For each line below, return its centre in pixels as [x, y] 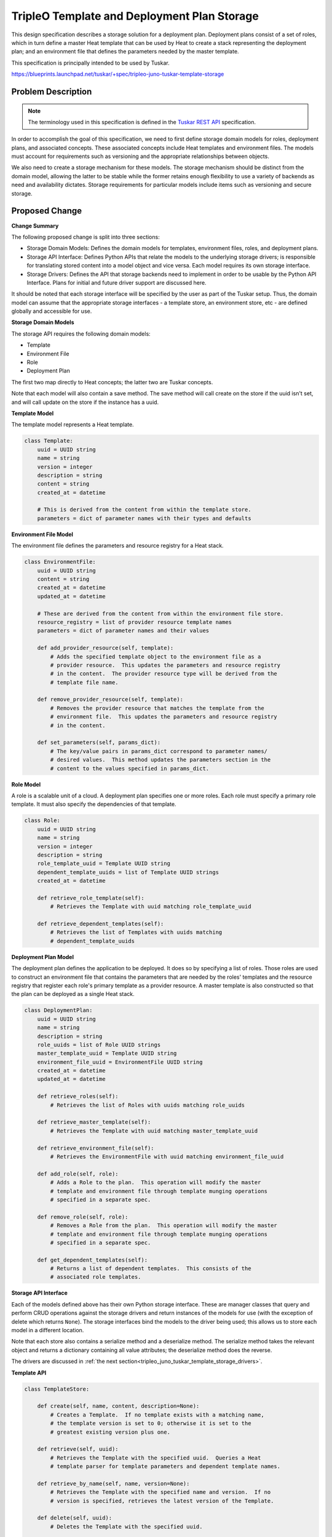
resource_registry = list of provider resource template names [135, 622]
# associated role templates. [96, 1277]
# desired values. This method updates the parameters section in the [160, 760]
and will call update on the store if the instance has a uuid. [85, 402]
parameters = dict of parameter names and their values [123, 631]
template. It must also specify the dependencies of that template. [94, 804]
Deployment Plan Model [42, 957]
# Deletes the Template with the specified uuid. [126, 1527]
